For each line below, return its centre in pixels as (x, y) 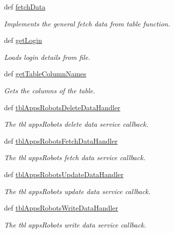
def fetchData (25, 6)
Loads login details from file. (47, 57)
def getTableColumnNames (45, 74)
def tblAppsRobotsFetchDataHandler (61, 140)
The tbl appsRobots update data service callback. (77, 191)
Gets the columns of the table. (50, 90)
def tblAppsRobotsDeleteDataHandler (62, 107)
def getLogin (23, 40)
